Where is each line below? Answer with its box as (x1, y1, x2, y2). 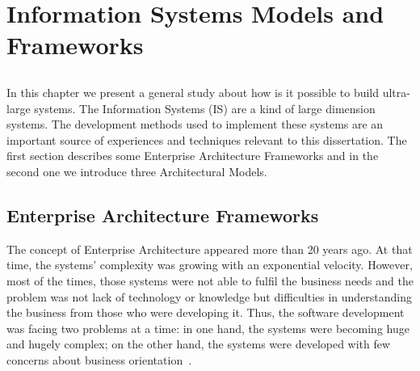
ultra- (382, 83, 410, 100)
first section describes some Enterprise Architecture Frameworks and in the (6, 147, 379, 164)
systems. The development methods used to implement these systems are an (6, 116, 384, 133)
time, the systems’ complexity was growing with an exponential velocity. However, (6, 256, 413, 273)
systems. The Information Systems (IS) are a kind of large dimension (34, 99, 376, 116)
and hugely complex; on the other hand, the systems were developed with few (6, 335, 391, 352)
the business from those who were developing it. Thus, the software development (6, 304, 405, 321)
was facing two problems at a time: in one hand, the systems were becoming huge (6, 319, 409, 336)
